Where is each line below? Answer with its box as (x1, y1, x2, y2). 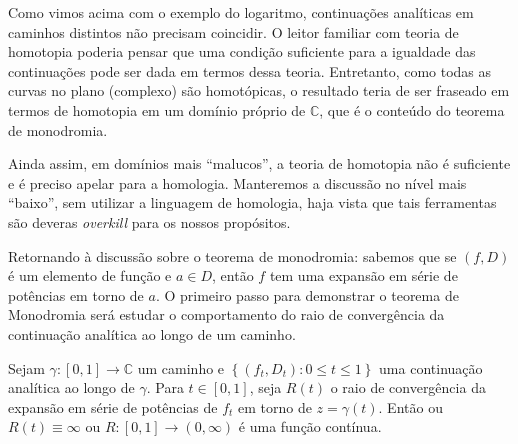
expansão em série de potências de (8, 396, 218, 417)
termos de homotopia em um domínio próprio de (8, 99, 306, 120)
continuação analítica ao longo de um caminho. (8, 323, 296, 344)
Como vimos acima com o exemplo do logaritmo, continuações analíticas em (8, 2, 474, 22)
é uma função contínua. (238, 416, 382, 437)
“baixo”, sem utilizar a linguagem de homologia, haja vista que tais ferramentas (8, 192, 497, 213)
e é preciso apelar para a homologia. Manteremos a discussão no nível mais (8, 172, 467, 193)
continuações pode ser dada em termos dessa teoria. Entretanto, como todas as (8, 60, 492, 81)
